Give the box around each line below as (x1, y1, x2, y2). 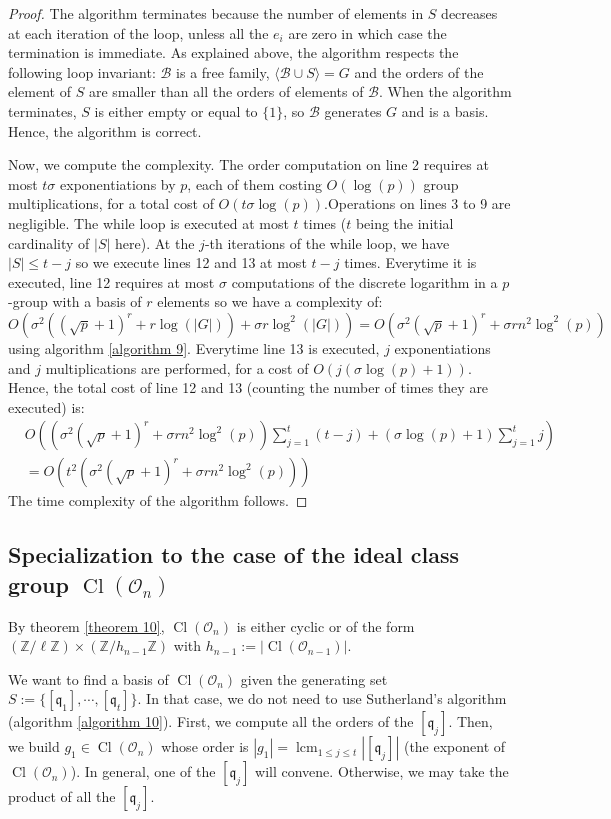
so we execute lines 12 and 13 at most (75, 252, 307, 273)
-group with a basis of (8, 291, 142, 312)
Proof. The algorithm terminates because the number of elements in (8, 3, 424, 23)
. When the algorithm (379, 81, 512, 102)
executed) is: (8, 396, 85, 417)
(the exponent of (403, 736, 506, 757)
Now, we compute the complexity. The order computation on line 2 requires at (8, 154, 489, 175)
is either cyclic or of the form (236, 615, 415, 636)
